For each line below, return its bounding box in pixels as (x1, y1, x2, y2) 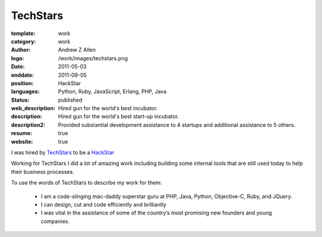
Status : (11, 96, 30, 104)
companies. (41, 217, 70, 224)
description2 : (11, 121, 46, 128)
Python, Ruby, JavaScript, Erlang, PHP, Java (58, 88, 167, 95)
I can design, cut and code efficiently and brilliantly (41, 201, 167, 208)
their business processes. (11, 168, 75, 175)
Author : (11, 46, 31, 54)
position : (11, 79, 34, 86)
